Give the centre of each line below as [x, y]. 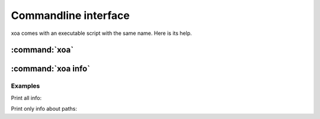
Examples [25, 86]
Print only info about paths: [44, 109]
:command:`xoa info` [50, 69]
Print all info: [26, 98]
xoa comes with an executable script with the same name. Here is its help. [101, 33]
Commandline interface [70, 15]
